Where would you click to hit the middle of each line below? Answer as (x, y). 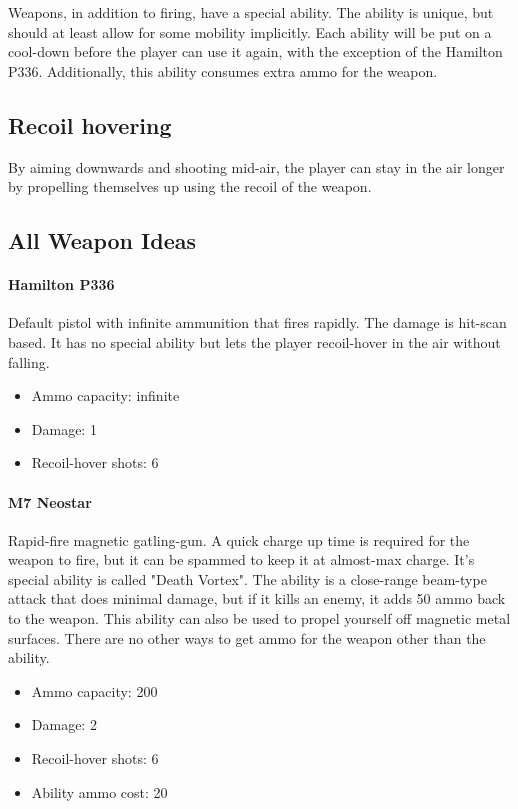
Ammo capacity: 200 (94, 690)
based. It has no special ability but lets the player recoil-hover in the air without (254, 341)
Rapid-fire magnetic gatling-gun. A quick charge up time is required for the (239, 539)
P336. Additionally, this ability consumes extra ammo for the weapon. (223, 70)
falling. (29, 361)
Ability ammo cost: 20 (99, 791)
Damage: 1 (64, 428)
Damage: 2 (64, 724)
